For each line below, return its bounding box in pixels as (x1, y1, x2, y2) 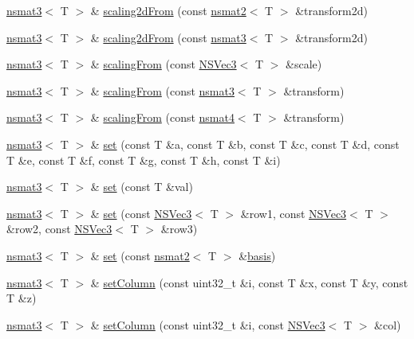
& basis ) (239, 247, 276, 263)
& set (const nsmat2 (90, 247, 190, 263)
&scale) (286, 56, 322, 72)
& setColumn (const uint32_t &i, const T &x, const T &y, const (90, 274, 408, 290)
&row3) (160, 220, 198, 237)
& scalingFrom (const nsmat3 (90, 82, 235, 99)
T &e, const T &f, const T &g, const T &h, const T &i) (6, 151, 281, 168)
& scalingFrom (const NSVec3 (90, 56, 237, 72)
